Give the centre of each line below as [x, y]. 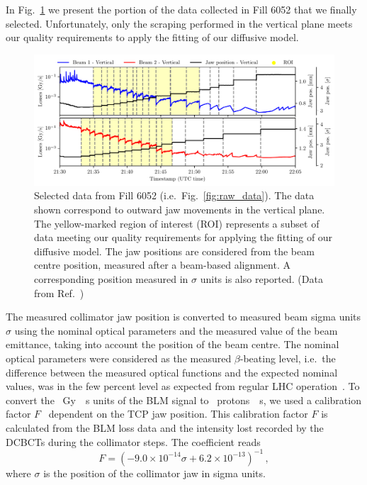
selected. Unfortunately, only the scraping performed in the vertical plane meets [179, 23]
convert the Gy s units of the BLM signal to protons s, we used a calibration [183, 400]
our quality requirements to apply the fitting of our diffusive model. [152, 37]
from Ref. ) [59, 292]
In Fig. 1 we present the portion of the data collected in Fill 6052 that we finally [181, 9]
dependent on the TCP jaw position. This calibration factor [178, 414]
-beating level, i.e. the [288, 358]
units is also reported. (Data [261, 279]
